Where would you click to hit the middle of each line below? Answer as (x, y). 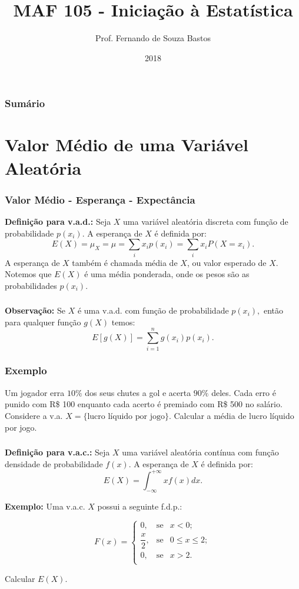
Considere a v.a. (34, 415)
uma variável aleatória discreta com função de (206, 222)
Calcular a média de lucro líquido (234, 415)
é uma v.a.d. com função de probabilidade (153, 310)
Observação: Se (35, 310)
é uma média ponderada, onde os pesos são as (167, 274)
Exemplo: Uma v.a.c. (45, 506)
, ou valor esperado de (227, 262)
